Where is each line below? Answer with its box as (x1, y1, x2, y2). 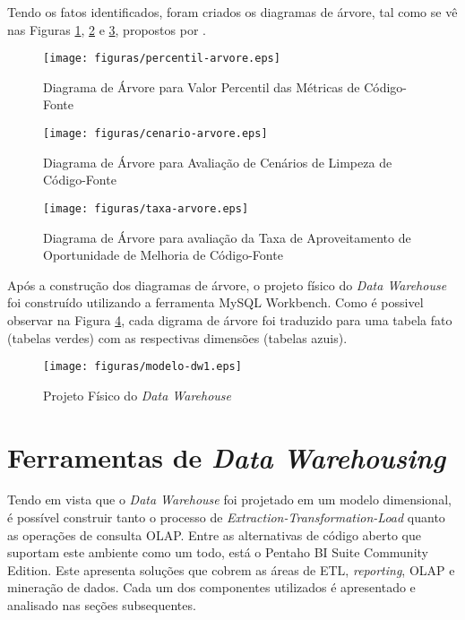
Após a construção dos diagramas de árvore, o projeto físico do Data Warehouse (7, 275, 447, 294)
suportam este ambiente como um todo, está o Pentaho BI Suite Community (7, 543, 428, 562)
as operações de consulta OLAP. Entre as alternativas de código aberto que (7, 525, 421, 544)
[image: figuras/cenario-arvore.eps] (43, 127, 268, 141)
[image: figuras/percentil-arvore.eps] (43, 52, 280, 65)
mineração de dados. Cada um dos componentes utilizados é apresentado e (7, 578, 416, 597)
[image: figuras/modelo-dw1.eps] (43, 360, 242, 374)
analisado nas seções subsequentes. (7, 596, 196, 615)
